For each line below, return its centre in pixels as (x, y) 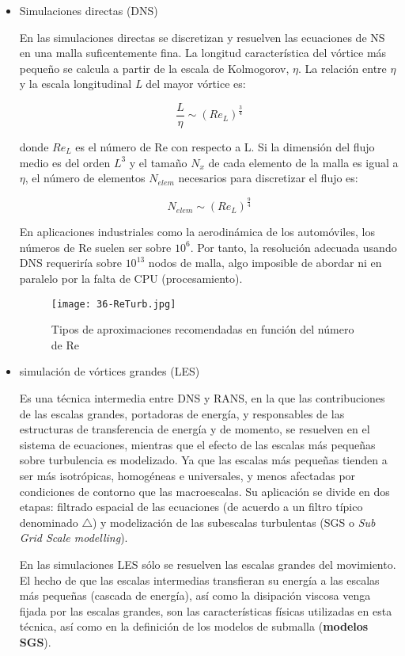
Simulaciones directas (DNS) (89, 10)
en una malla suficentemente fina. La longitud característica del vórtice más (203, 53)
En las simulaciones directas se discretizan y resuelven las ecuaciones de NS (202, 37)
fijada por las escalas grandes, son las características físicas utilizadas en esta (206, 610)
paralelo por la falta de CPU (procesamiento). (131, 278)
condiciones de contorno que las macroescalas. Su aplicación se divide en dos (204, 491)
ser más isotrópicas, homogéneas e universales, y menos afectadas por (187, 475)
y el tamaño (158, 162)
